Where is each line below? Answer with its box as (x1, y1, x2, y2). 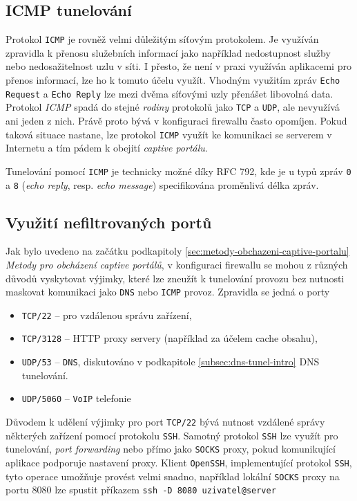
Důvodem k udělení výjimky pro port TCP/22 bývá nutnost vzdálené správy (6, 415, 325, 429)
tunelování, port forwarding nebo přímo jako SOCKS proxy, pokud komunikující (6, 441, 336, 456)
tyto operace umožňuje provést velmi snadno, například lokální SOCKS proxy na (6, 468, 340, 483)
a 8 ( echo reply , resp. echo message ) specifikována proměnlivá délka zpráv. (6, 177, 319, 192)
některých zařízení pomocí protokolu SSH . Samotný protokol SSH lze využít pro (6, 428, 338, 442)
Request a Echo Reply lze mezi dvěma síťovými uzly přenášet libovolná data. (6, 86, 334, 100)
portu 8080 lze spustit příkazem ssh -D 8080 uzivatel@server (6, 482, 276, 497)
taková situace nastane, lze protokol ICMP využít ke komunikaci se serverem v (6, 127, 332, 141)
